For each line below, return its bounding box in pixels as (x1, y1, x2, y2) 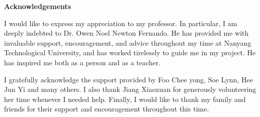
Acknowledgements (4, 1, 71, 11)
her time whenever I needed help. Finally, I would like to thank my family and (4, 93, 246, 104)
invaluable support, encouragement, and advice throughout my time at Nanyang (4, 37, 251, 48)
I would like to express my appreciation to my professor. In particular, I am (4, 18, 237, 28)
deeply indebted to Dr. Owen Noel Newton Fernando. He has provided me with (4, 28, 249, 38)
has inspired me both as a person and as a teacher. (4, 57, 161, 67)
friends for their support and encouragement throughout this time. (4, 103, 209, 114)
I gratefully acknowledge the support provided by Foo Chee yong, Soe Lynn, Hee (4, 74, 253, 84)
